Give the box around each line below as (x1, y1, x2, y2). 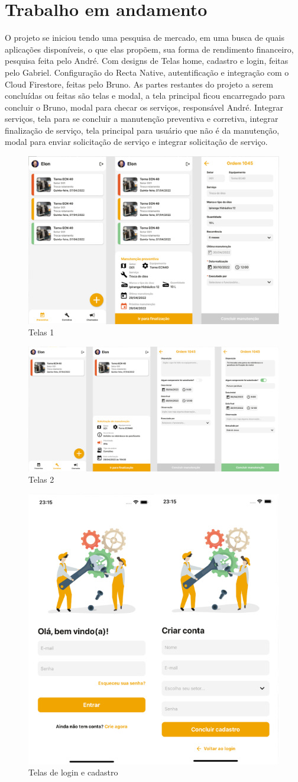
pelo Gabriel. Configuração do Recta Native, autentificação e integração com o (5, 66, 289, 78)
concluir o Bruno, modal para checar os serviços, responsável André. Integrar (5, 101, 284, 113)
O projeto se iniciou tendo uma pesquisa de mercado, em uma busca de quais (5, 31, 284, 44)
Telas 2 (28, 473, 54, 486)
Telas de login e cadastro (28, 766, 118, 778)
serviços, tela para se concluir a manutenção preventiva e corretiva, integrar (5, 112, 278, 125)
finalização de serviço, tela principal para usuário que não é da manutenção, (5, 124, 280, 136)
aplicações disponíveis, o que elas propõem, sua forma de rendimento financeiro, (5, 43, 294, 55)
